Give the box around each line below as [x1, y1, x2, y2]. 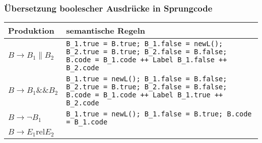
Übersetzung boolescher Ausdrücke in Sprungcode [4, 2, 213, 14]
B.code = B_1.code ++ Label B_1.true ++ [66, 91, 223, 99]
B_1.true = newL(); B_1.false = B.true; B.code [66, 110, 252, 118]
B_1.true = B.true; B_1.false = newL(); [66, 40, 223, 48]
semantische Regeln [66, 25, 146, 37]
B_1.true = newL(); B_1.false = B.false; [66, 75, 227, 83]
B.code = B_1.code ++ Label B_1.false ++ [66, 56, 227, 64]
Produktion [8, 25, 54, 37]
